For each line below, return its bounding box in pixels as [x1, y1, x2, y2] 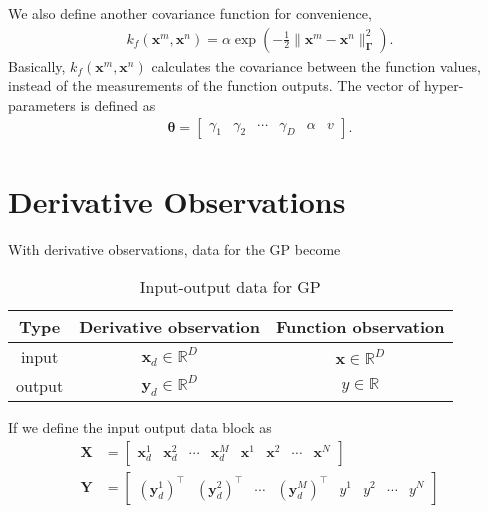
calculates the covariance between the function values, [151, 55, 481, 76]
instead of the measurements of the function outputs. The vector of [8, 75, 420, 96]
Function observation [276, 315, 445, 339]
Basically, [8, 55, 66, 76]
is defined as [80, 94, 156, 115]
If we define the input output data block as [8, 417, 272, 438]
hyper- [424, 75, 464, 96]
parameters [8, 94, 76, 115]
